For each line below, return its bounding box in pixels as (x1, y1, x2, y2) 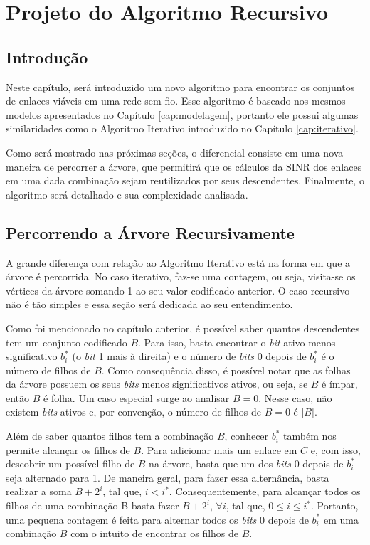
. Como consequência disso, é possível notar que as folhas (101, 362, 351, 377)
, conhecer (224, 428, 269, 443)
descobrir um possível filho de (6, 456, 135, 471)
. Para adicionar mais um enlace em (141, 442, 297, 457)
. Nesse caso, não (258, 390, 332, 405)
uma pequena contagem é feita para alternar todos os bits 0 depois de (6, 512, 309, 527)
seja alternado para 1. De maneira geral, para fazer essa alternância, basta (6, 470, 329, 485)
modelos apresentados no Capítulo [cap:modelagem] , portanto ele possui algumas (6, 107, 359, 122)
